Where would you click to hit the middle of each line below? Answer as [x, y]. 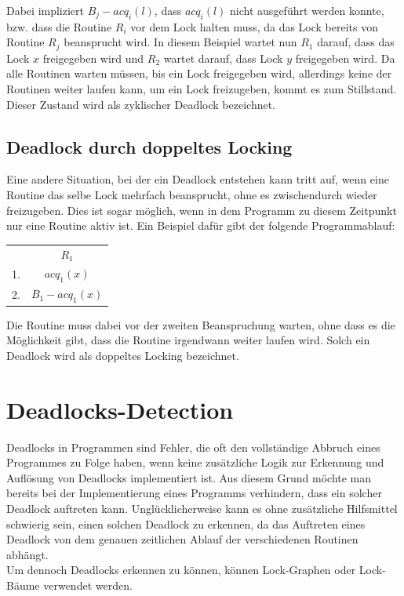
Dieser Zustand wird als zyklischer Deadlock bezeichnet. [141, 104]
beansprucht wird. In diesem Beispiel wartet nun [180, 42]
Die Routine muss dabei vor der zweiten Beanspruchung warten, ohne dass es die [201, 324]
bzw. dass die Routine [59, 26]
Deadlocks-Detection [120, 409]
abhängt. [27, 554]
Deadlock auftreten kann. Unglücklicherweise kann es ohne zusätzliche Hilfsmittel [202, 509]
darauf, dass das [356, 42]
